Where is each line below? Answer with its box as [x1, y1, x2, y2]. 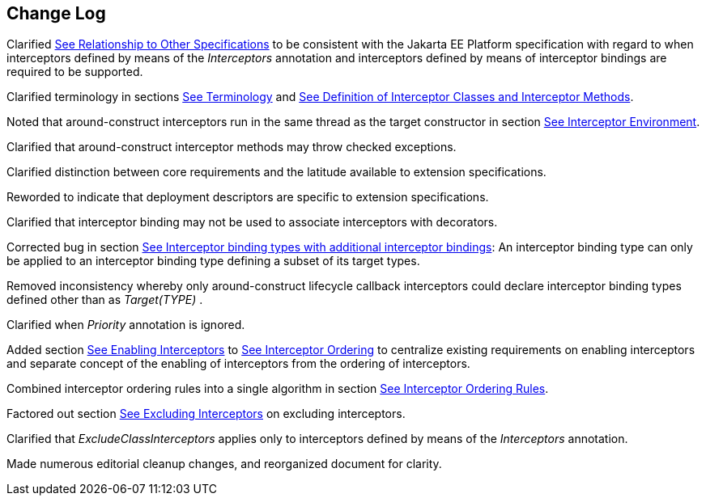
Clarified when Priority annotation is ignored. [6, 318, 245, 332]
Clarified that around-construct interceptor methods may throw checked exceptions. [6, 140, 457, 154]
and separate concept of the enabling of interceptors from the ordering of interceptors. [6, 356, 470, 371]
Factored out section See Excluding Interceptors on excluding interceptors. [6, 407, 406, 421]
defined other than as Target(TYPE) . [6, 293, 203, 307]
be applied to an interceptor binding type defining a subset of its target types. [6, 254, 420, 268]
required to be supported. [6, 65, 143, 79]
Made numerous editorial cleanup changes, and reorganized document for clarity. [6, 457, 442, 471]
